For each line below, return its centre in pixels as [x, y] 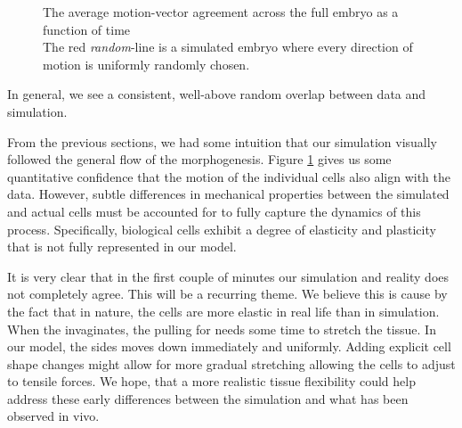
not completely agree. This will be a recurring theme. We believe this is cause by [227, 294]
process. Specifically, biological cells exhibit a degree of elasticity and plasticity [222, 229]
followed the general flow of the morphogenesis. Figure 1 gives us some [199, 159]
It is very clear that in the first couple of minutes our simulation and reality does [228, 276]
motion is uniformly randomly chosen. [146, 64]
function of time [87, 29]
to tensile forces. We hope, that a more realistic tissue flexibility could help [211, 381]
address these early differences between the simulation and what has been [208, 398]
